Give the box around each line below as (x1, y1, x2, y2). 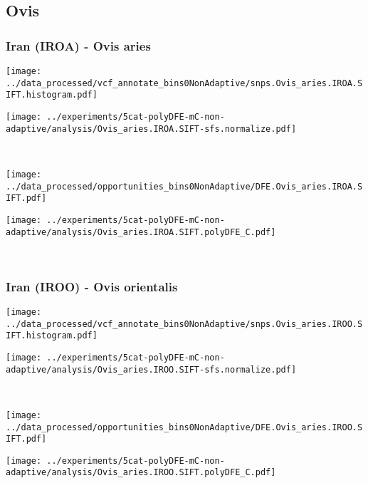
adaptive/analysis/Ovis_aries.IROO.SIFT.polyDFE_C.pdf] (6, 467, 276, 478)
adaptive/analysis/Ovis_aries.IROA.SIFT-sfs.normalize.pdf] (6, 123, 297, 134)
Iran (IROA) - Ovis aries (6, 36, 151, 54)
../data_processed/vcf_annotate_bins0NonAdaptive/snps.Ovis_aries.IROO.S (6, 318, 363, 329)
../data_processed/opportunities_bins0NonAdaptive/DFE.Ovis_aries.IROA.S (6, 181, 363, 192)
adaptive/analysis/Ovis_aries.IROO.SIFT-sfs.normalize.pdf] (6, 364, 297, 375)
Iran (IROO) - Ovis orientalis (6, 277, 178, 295)
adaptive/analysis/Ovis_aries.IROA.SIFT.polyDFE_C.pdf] (6, 227, 276, 237)
